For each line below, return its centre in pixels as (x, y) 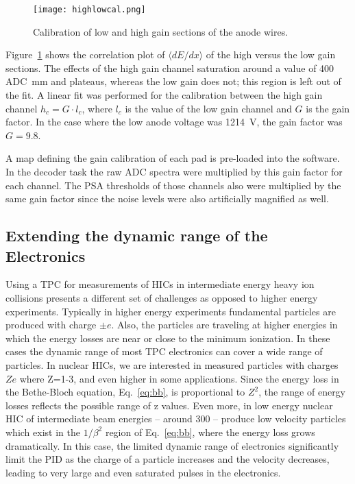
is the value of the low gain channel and (208, 108)
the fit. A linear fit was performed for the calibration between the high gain (164, 95)
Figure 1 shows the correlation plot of (85, 55)
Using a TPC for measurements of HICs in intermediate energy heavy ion (160, 284)
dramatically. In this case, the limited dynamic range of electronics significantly (172, 445)
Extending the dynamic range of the (137, 235)
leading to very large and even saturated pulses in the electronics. (143, 472)
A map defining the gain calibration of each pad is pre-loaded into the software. (173, 158)
